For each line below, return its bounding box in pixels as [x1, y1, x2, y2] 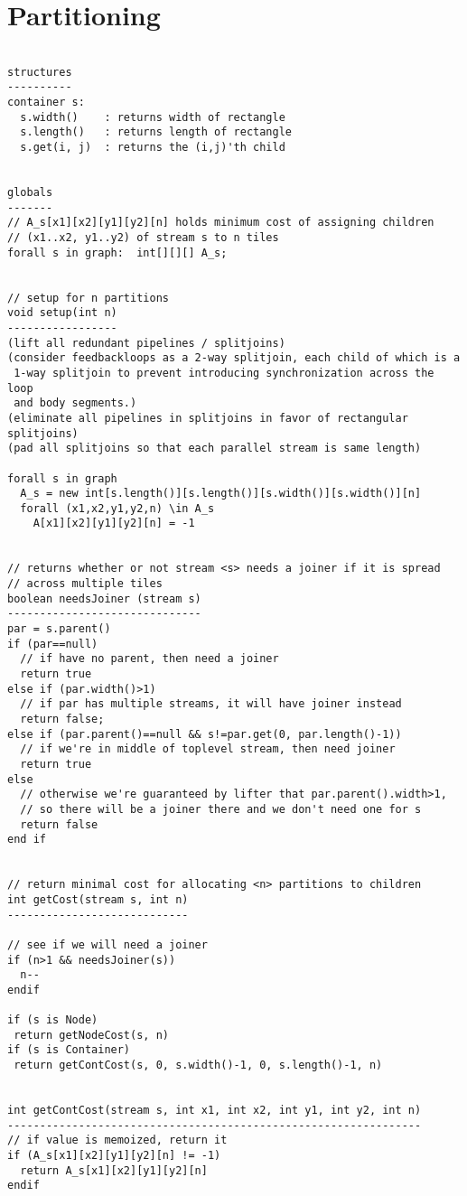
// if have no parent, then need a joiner [20, 652, 279, 666]
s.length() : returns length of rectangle [20, 126, 292, 139]
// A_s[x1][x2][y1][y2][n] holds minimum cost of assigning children [7, 216, 434, 229]
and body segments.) [14, 397, 137, 410]
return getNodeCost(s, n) [14, 1028, 169, 1042]
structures [7, 65, 72, 79]
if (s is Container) [7, 1043, 131, 1057]
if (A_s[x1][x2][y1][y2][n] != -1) [7, 1149, 221, 1163]
